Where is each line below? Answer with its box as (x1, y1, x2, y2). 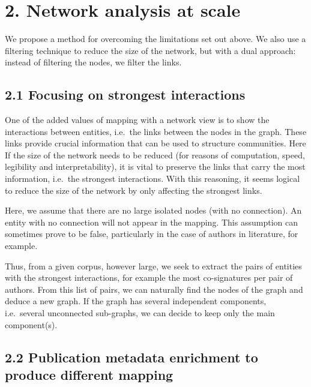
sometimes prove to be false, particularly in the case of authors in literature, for (5, 227, 298, 240)
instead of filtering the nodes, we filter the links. (5, 56, 182, 68)
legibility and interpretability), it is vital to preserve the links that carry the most (5, 160, 306, 173)
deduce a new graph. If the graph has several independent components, (5, 295, 267, 307)
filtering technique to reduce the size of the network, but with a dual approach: (5, 44, 296, 56)
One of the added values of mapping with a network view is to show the (5, 113, 270, 126)
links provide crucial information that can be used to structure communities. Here (5, 137, 306, 149)
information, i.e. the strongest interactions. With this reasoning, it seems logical (5, 172, 300, 185)
